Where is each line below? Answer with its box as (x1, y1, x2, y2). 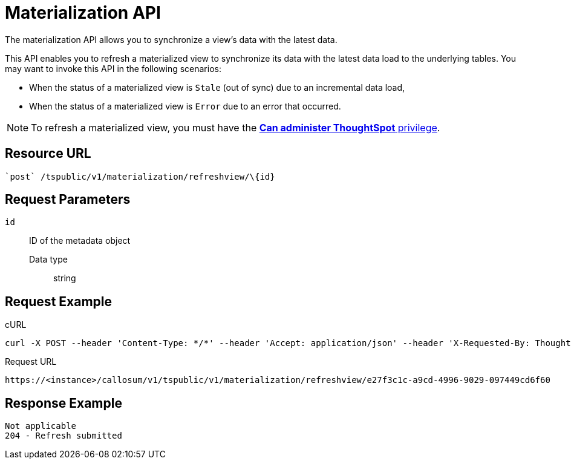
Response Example (5, 395, 122, 411)
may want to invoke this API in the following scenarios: (5, 63, 221, 74)
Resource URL (5, 146, 91, 162)
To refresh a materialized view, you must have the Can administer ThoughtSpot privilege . (31, 121, 440, 134)
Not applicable (5, 421, 77, 431)
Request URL (5, 356, 57, 367)
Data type (29, 254, 68, 265)
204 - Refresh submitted (5, 431, 122, 441)
